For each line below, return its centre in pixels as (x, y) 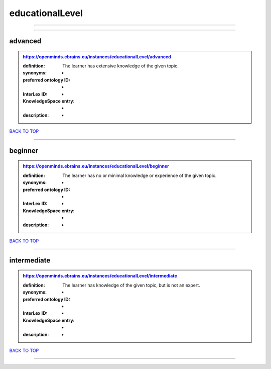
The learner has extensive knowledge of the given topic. (121, 66)
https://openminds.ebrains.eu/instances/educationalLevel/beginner (96, 166)
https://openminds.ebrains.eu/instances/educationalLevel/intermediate (100, 276)
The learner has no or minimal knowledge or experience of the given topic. (140, 175)
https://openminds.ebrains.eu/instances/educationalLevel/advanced (97, 57)
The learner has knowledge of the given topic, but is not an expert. (131, 285)
